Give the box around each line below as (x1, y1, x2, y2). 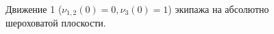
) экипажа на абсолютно (168, 2, 269, 16)
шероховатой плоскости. (5, 16, 106, 30)
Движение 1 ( (5, 2, 62, 16)
